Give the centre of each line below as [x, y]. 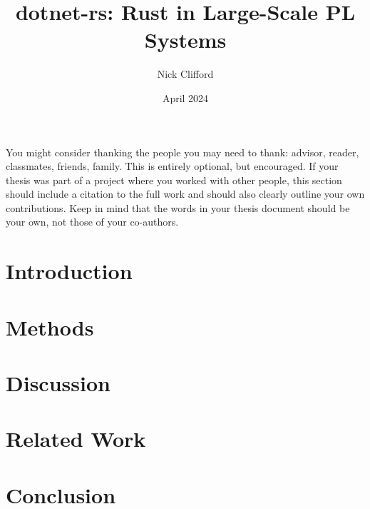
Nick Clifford [185, 74]
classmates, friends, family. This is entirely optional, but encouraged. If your [172, 166]
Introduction [69, 271]
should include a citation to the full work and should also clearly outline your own [185, 194]
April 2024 [185, 97]
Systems [185, 40]
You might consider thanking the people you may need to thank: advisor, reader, [183, 152]
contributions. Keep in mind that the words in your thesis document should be [178, 207]
